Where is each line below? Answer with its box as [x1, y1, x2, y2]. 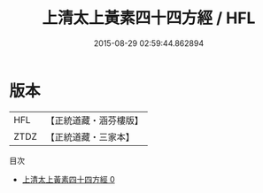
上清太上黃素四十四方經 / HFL [42, 8, 256, 28]
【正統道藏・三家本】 [45, 130, 135, 143]
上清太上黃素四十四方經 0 [21, 174, 115, 184]
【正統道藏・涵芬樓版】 [45, 114, 144, 127]
